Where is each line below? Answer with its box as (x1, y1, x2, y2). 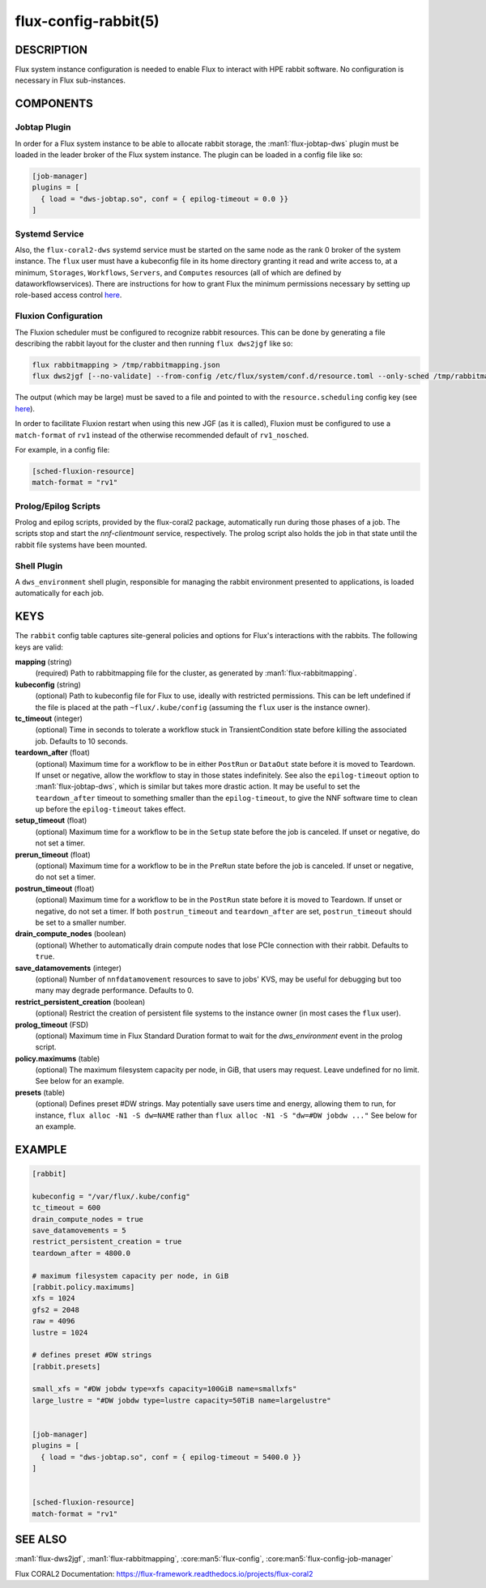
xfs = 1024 (32, 1294, 75, 1303)
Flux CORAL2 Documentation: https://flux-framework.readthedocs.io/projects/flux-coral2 (15, 1569, 313, 1578)
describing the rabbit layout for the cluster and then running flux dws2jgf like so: (15, 338, 293, 348)
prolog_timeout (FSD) (15, 1020, 89, 1029)
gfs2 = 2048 (32, 1305, 80, 1314)
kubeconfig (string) (15, 679, 81, 689)
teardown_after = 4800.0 (32, 1248, 131, 1258)
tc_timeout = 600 (32, 1203, 101, 1212)
